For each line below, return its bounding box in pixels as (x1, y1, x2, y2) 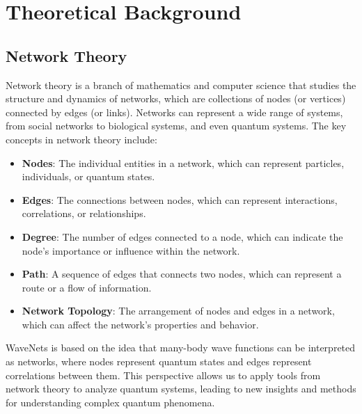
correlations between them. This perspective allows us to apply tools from (6, 367, 321, 382)
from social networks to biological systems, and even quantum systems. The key (6, 118, 347, 133)
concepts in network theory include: (6, 132, 157, 146)
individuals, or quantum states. (22, 169, 155, 184)
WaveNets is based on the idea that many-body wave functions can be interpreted (6, 340, 356, 355)
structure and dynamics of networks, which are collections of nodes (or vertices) (6, 91, 346, 106)
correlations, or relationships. (22, 206, 146, 221)
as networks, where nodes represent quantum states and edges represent (6, 354, 312, 369)
